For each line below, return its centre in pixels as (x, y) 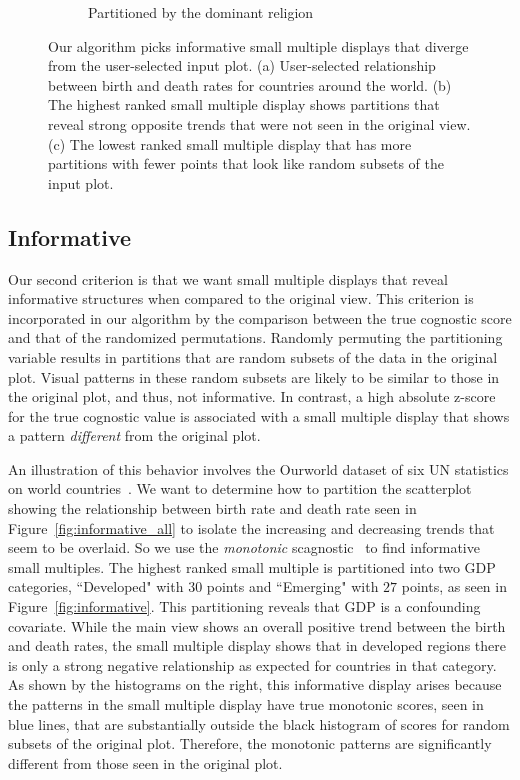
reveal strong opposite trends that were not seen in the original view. (259, 123)
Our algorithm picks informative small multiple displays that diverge (258, 45)
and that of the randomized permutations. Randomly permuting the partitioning (255, 337)
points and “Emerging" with (292, 586)
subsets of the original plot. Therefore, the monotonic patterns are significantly (250, 743)
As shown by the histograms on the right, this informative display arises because (255, 684)
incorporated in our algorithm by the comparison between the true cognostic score (260, 317)
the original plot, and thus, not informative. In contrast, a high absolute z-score (252, 396)
